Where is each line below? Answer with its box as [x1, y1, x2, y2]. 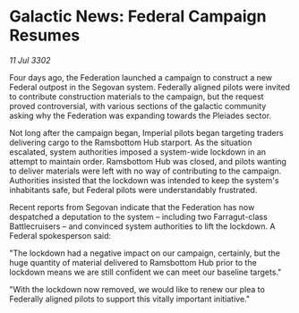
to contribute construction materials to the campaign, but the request [9, 91, 264, 102]
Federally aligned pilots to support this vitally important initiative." [9, 293, 251, 304]
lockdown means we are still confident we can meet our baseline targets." [9, 266, 282, 277]
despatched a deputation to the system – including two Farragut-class [9, 211, 269, 222]
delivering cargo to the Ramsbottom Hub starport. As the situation [9, 137, 252, 148]
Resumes [9, 25, 81, 46]
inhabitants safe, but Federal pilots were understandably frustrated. [9, 184, 258, 195]
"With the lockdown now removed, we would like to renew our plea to [9, 283, 266, 294]
